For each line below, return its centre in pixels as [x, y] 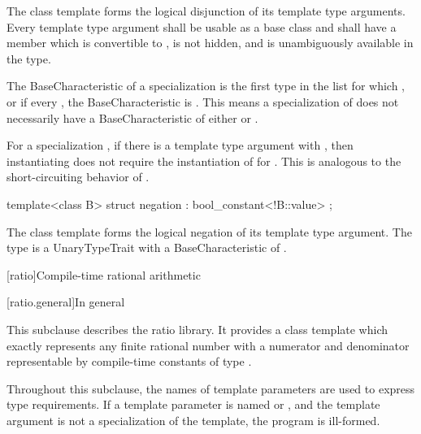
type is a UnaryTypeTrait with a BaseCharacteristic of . [147, 247]
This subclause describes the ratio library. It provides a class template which [197, 329]
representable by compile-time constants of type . [129, 361]
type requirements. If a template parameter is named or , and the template [193, 404]
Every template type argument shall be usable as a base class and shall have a [202, 26]
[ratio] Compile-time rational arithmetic [104, 274]
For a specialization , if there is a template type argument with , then [180, 145]
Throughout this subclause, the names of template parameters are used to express [211, 388]
